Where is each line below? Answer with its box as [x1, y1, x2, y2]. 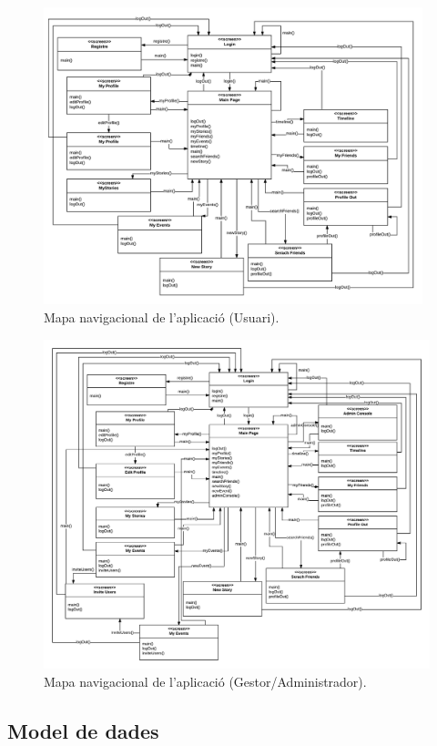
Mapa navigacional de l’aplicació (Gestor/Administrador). [44, 671, 367, 690]
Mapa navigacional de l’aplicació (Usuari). [44, 308, 279, 326]
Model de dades [7, 716, 159, 744]
